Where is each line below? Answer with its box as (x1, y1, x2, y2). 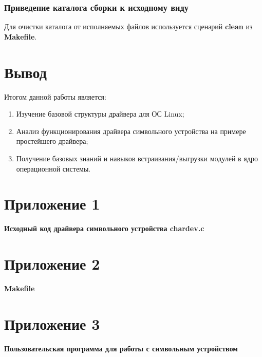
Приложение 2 (4, 253, 100, 274)
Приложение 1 (4, 193, 100, 214)
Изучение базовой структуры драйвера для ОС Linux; (16, 108, 184, 119)
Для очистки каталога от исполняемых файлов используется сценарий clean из (4, 21, 253, 32)
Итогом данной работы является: (4, 91, 106, 102)
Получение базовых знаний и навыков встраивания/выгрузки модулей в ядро (16, 153, 258, 163)
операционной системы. (16, 163, 91, 174)
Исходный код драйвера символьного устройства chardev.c (4, 223, 204, 234)
